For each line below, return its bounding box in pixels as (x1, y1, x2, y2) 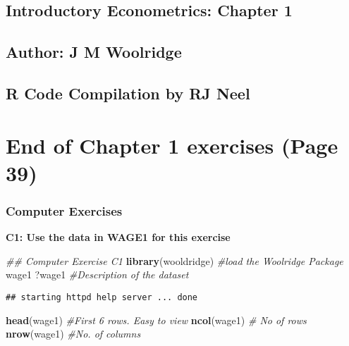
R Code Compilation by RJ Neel (6, 82, 250, 104)
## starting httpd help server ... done (6, 292, 198, 302)
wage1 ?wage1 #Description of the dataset (6, 267, 189, 282)
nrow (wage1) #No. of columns (6, 326, 141, 341)
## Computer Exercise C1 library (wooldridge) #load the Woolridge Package (6, 253, 343, 268)
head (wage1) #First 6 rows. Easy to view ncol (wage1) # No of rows (6, 312, 307, 327)
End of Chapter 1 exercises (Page (6, 130, 338, 159)
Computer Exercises (6, 202, 123, 219)
